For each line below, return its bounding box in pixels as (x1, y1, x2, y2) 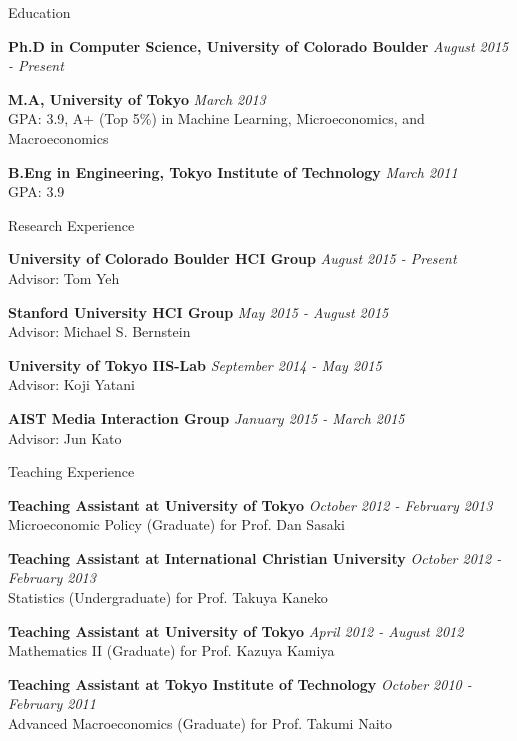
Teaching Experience (8, 461, 135, 482)
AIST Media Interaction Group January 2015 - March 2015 (8, 407, 405, 428)
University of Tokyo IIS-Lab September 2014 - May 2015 (8, 354, 382, 375)
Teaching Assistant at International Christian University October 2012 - (8, 547, 502, 568)
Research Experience (8, 214, 135, 235)
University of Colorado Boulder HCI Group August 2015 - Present (8, 248, 457, 269)
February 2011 (8, 693, 96, 714)
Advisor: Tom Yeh (8, 267, 120, 288)
